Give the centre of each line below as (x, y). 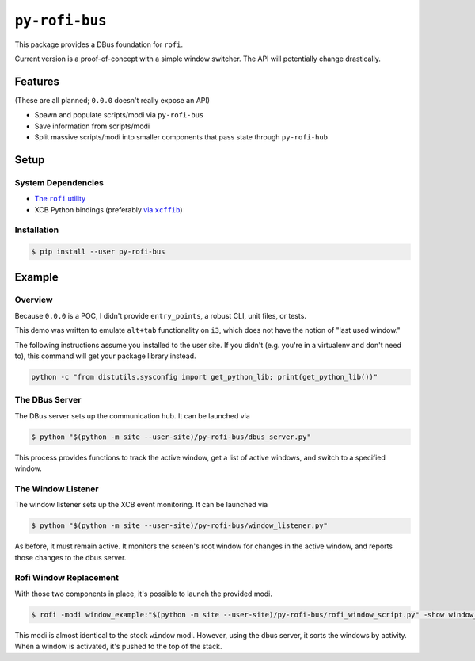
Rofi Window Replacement (66, 578)
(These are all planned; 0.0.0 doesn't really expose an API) (112, 100)
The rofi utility (60, 199)
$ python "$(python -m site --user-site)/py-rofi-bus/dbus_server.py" (171, 437)
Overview (34, 300)
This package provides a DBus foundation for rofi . (99, 44)
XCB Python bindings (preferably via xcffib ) (108, 209)
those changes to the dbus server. (70, 557)
